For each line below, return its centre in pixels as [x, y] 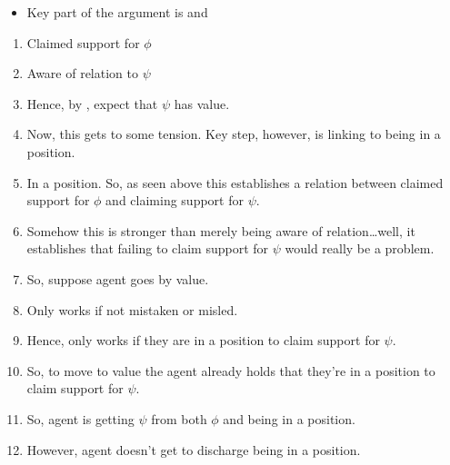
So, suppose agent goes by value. [118, 278]
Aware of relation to [82, 73]
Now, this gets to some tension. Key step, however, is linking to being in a [234, 134]
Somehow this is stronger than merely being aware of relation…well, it [221, 230]
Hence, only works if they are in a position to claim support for [203, 340]
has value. [202, 103]
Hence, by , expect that [92, 103]
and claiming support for [175, 200]
